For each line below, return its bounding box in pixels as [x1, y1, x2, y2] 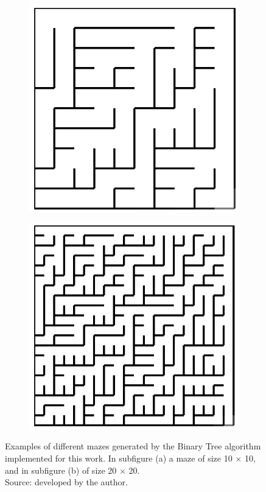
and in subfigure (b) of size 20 [5, 463, 117, 476]
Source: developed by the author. [5, 476, 128, 488]
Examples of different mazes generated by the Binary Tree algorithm [5, 440, 261, 452]
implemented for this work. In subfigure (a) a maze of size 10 [5, 451, 233, 464]
